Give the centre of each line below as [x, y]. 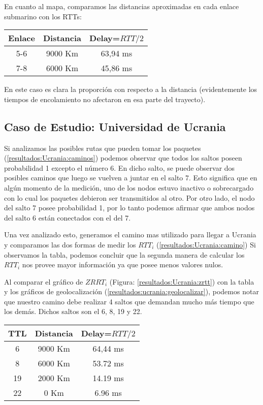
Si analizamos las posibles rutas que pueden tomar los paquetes [103, 148]
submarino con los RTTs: [43, 16]
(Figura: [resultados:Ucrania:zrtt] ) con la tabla [182, 281]
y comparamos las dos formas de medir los [70, 244]
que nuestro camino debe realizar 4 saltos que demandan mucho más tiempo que [129, 301]
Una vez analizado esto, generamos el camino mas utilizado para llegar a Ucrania [130, 235]
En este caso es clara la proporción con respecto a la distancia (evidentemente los [131, 89]
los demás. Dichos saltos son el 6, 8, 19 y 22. [73, 311]
